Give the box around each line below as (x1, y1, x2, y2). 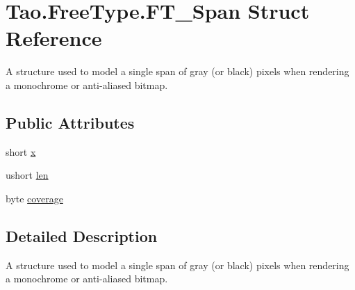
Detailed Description (6, 225, 158, 246)
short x (6, 144, 36, 159)
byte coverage (6, 191, 63, 205)
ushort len (6, 168, 49, 182)
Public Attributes (6, 111, 135, 133)
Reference (6, 24, 102, 52)
